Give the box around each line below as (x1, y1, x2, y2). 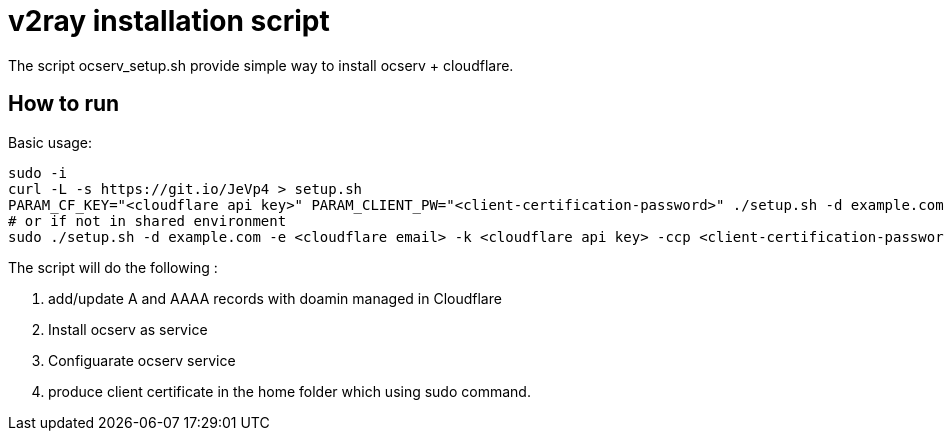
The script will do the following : (8, 258, 218, 276)
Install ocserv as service (48, 320, 208, 338)
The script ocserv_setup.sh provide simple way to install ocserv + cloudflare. (8, 56, 514, 74)
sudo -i (8, 164, 68, 181)
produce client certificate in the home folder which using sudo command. (48, 382, 531, 400)
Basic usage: (8, 133, 93, 151)
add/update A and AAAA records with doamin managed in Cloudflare (48, 289, 502, 307)
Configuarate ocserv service (48, 351, 236, 369)
